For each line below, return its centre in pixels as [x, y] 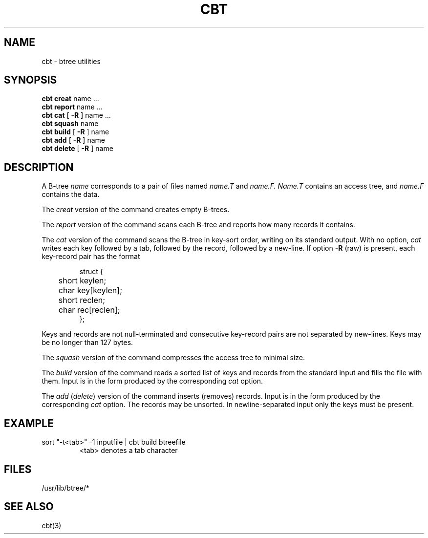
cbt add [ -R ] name [73, 140]
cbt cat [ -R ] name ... [76, 115]
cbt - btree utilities [71, 61]
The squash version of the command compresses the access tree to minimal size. [173, 358]
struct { [91, 272]
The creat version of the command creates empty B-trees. [136, 210]
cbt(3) [52, 525]
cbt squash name [70, 124]
